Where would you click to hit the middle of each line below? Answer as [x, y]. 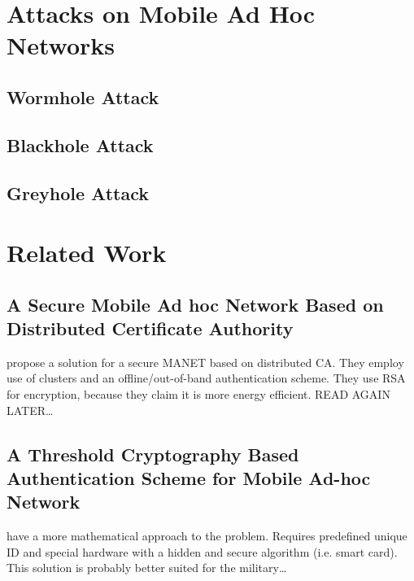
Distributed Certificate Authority [150, 328]
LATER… [30, 410]
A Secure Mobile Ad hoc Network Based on [195, 304]
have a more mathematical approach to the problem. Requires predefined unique [207, 536]
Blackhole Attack [80, 144]
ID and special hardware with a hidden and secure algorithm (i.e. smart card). [202, 551]
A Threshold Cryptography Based [153, 454]
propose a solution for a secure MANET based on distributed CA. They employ [205, 362]
